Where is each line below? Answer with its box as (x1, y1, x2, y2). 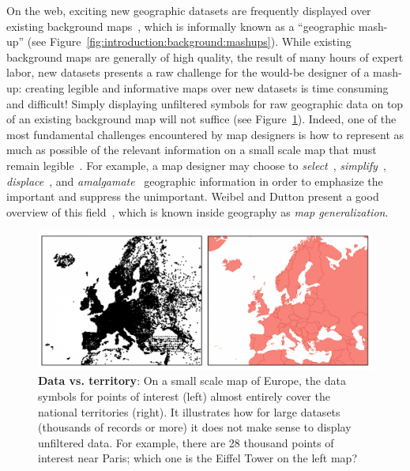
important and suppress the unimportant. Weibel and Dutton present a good (6, 188, 379, 205)
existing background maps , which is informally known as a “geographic (6, 17, 355, 34)
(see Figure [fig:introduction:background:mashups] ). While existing (27, 33, 352, 50)
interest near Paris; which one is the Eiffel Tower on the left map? (38, 450, 358, 466)
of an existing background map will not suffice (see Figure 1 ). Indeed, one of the (6, 111, 397, 127)
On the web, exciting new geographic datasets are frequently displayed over (6, 2, 371, 18)
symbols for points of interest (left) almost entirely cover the (38, 388, 330, 405)
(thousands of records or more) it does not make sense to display (38, 419, 352, 435)
